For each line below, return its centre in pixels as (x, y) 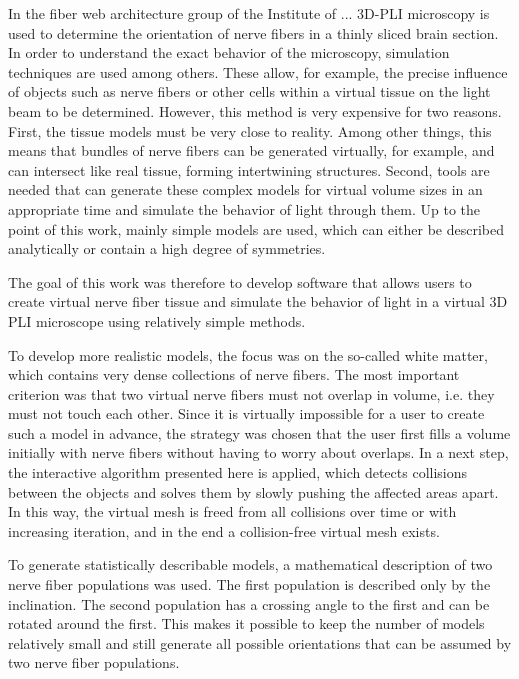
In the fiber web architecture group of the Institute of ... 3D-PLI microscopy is (249, 13)
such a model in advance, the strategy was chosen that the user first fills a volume (259, 432)
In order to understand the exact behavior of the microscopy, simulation (229, 52)
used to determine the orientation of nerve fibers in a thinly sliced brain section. (253, 32)
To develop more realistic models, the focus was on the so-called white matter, (248, 354)
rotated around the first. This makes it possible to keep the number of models (246, 623)
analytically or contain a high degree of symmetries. (167, 248)
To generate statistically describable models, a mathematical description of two (250, 564)
